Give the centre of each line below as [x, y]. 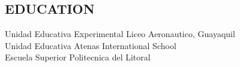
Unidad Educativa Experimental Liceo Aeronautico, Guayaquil [120, 34]
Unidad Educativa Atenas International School [91, 45]
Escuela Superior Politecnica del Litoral [78, 57]
